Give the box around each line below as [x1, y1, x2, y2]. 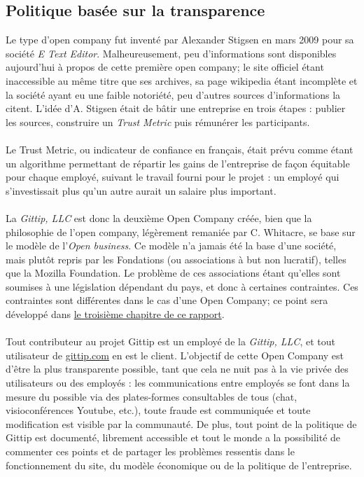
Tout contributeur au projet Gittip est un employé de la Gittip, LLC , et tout [6, 334, 335, 349]
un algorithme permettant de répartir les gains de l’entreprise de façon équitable [6, 155, 350, 170]
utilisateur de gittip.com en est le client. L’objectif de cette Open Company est [6, 347, 344, 362]
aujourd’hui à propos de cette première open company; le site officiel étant [6, 60, 324, 74]
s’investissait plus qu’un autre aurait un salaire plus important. [6, 183, 276, 198]
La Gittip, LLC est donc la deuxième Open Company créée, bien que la [6, 210, 312, 225]
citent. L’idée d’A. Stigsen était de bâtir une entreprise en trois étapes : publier [6, 101, 346, 116]
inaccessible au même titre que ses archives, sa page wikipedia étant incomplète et [6, 73, 358, 88]
